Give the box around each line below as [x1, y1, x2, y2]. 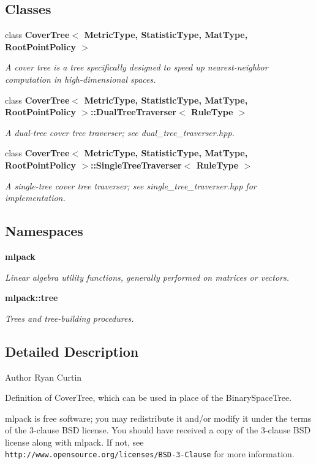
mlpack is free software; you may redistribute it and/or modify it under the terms [5, 411, 312, 424]
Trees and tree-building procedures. [5, 311, 134, 324]
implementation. [5, 191, 66, 204]
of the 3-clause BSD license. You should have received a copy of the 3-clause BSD [5, 424, 311, 436]
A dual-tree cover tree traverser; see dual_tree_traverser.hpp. [5, 126, 235, 139]
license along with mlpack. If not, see [5, 435, 144, 448]
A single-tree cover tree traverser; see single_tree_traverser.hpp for [5, 179, 257, 192]
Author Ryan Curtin [5, 370, 82, 383]
